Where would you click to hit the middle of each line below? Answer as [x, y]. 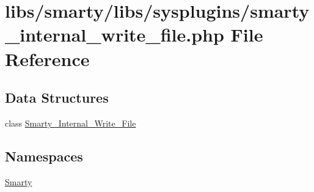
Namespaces [44, 156]
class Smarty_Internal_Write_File [71, 123]
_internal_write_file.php [115, 35]
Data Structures [57, 98]
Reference [47, 58]
